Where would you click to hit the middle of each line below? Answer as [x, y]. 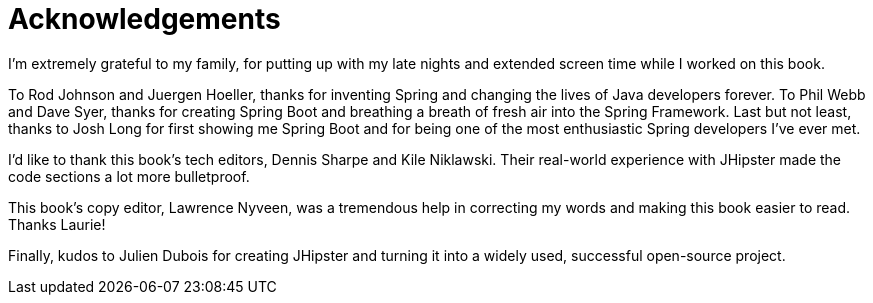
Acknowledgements [144, 19]
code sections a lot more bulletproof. [129, 176]
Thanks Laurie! [57, 224]
